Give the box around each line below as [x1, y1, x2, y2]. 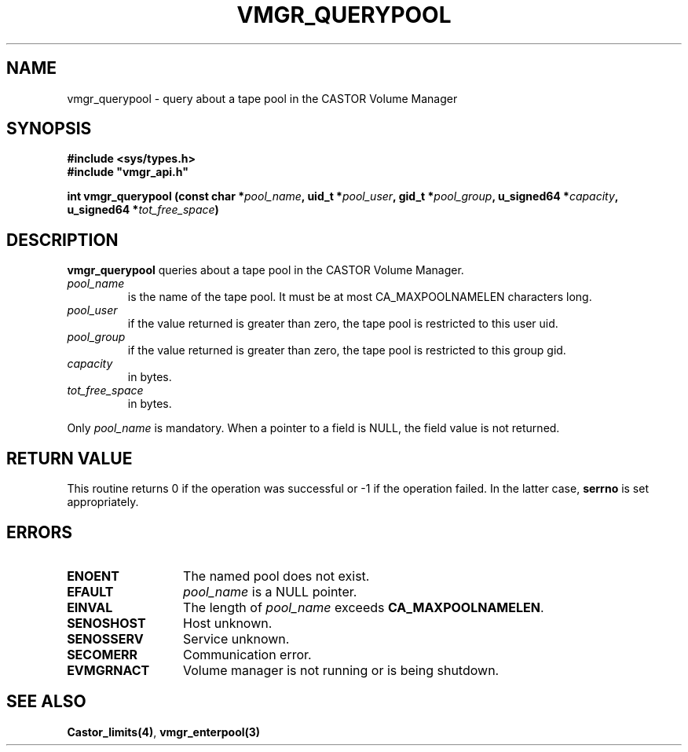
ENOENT [67, 567, 119, 584]
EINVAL [67, 599, 113, 615]
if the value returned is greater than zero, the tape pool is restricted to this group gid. [127, 343, 566, 358]
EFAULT [67, 583, 114, 600]
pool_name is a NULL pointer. [183, 583, 357, 600]
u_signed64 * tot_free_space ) [67, 203, 219, 217]
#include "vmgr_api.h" [67, 165, 188, 179]
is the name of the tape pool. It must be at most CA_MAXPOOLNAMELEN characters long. [127, 290, 592, 304]
